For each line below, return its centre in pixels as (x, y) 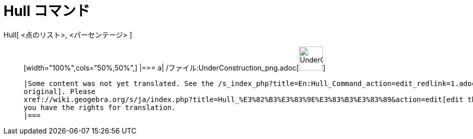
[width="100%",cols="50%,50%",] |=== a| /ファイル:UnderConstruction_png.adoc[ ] (175, 67)
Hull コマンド (47, 11)
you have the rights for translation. (100, 107)
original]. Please (60, 91)
